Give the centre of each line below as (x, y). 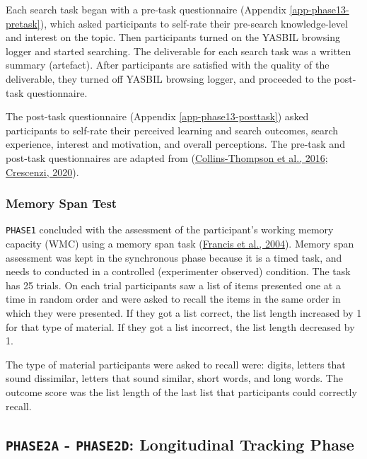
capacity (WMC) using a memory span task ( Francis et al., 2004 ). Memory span (180, 243)
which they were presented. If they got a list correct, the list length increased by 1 (184, 312)
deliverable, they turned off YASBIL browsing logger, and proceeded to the (168, 78)
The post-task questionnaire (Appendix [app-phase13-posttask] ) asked (157, 116)
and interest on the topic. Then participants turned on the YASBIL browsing (173, 37)
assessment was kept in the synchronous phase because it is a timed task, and (174, 257)
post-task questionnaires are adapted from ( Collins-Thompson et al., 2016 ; (167, 157)
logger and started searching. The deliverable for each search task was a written (179, 51)
